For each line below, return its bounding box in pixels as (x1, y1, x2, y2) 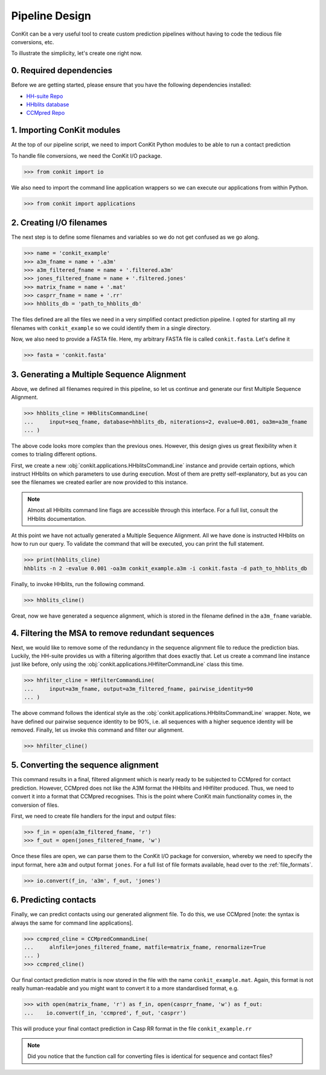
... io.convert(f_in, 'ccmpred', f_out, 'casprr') (24, 1009, 187, 1016)
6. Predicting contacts (11, 895, 97, 905)
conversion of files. (11, 801, 59, 809)
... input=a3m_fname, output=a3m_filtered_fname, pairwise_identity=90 (24, 685, 254, 692)
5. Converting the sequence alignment (11, 760, 159, 770)
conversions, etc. (11, 38, 54, 45)
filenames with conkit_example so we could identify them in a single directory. (11, 324, 211, 332)
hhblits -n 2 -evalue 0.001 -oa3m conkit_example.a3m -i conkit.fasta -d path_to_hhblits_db (24, 565, 307, 572)
